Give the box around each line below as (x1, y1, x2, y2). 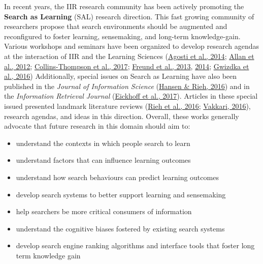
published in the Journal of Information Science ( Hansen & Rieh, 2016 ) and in (4, 80, 250, 91)
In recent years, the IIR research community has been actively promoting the (4, 1, 244, 11)
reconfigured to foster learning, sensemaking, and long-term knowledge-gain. (4, 31, 241, 41)
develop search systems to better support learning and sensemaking (16, 189, 226, 199)
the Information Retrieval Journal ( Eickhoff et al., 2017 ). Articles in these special (4, 91, 258, 101)
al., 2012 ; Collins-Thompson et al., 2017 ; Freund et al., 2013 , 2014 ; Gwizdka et (4, 61, 249, 71)
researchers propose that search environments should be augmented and (4, 21, 227, 32)
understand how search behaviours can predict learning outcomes (16, 171, 219, 182)
